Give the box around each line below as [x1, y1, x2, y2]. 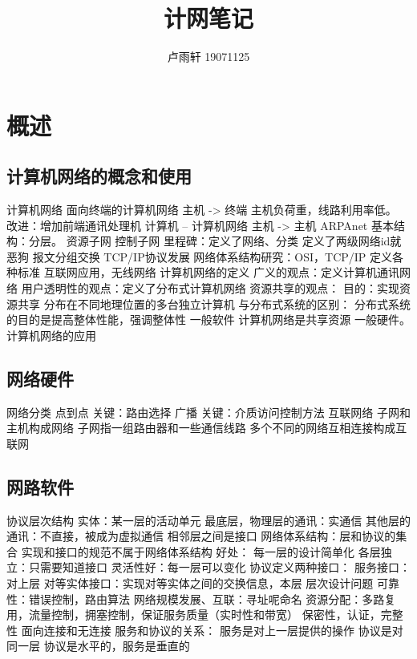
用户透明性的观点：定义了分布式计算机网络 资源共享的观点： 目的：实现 [21, 280, 399, 297]
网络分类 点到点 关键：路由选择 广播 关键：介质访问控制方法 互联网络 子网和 [6, 403, 411, 420]
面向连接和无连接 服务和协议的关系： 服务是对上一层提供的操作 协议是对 [21, 621, 403, 638]
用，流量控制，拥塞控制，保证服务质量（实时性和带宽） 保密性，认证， [6, 606, 381, 623]
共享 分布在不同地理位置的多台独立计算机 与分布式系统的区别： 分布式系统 [17, 295, 411, 312]
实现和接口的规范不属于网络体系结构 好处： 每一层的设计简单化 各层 [21, 543, 381, 560]
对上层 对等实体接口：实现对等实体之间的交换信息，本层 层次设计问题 [6, 575, 374, 592]
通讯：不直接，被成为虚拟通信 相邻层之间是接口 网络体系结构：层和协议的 [6, 528, 396, 544]
